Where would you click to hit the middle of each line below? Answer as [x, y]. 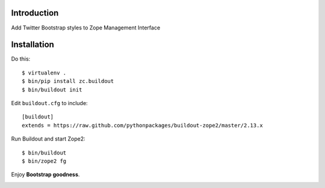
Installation [32, 45]
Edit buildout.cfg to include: [49, 103]
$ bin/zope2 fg [44, 161]
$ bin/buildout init [52, 89]
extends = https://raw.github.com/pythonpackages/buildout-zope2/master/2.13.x [142, 125]
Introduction [35, 13]
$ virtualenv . [44, 73]
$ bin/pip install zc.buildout [68, 81]
